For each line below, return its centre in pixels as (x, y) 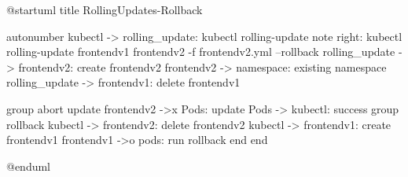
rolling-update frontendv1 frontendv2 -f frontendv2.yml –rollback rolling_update (201, 52)
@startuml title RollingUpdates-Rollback (105, 9)
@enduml (29, 166)
